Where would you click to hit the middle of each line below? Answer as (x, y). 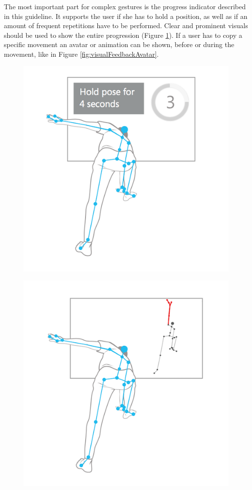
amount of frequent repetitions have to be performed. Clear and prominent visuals (126, 25)
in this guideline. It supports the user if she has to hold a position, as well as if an (126, 16)
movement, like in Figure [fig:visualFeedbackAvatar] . (81, 54)
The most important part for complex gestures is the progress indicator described (125, 6)
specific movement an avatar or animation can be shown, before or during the (119, 44)
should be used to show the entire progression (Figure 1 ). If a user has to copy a (123, 35)
